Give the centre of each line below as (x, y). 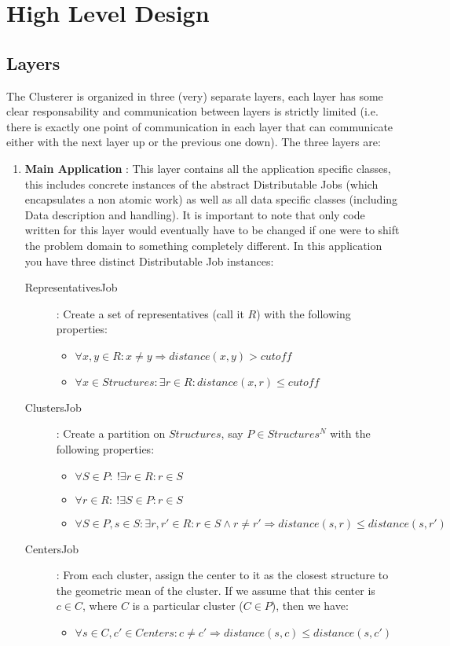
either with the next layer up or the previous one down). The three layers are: (194, 142)
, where (100, 606)
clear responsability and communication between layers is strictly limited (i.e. (192, 111)
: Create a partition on (111, 433)
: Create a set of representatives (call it (150, 313)
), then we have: (310, 606)
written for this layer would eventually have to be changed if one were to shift (212, 230)
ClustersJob (53, 407)
